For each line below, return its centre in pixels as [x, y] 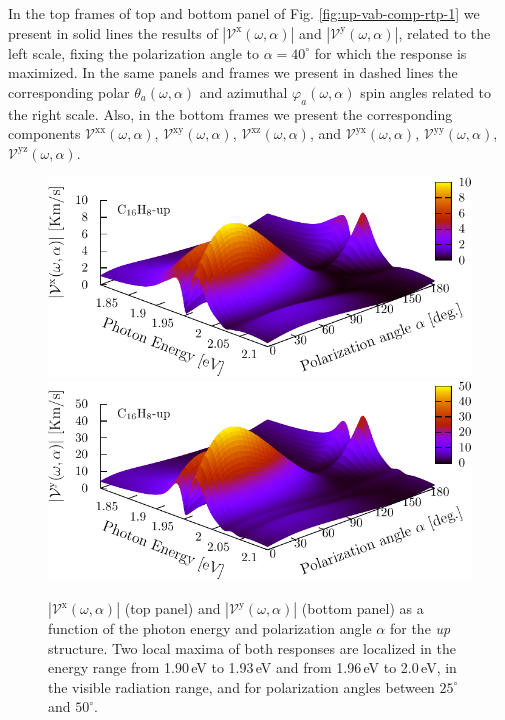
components [44, 133]
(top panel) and [172, 608]
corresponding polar [69, 91]
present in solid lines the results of [113, 32]
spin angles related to [426, 91]
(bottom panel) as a [362, 608]
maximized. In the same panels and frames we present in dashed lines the [233, 72]
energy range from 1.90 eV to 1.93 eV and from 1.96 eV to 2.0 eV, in [252, 667]
